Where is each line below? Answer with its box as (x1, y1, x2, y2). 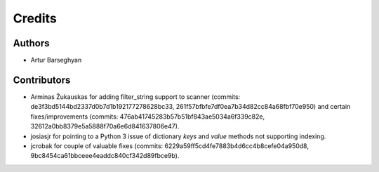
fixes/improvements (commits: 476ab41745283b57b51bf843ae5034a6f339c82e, (30, 112, 265, 121)
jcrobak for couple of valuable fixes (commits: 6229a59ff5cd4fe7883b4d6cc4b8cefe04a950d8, (30, 141, 309, 150)
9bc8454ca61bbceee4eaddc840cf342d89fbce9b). (30, 152, 180, 160)
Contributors (13, 74, 71, 86)
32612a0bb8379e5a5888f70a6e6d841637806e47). (30, 122, 180, 131)
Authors (13, 37, 50, 49)
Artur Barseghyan (30, 56, 82, 65)
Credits (13, 11, 58, 26)
